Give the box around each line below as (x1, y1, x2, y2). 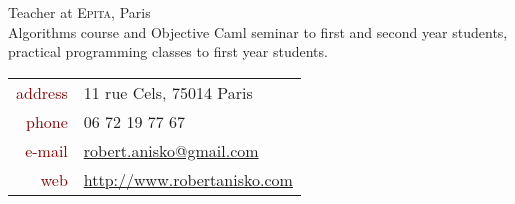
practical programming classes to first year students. (8, 41, 328, 62)
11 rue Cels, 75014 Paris (83, 80, 253, 104)
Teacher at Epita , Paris (8, 2, 151, 22)
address (16, 80, 68, 104)
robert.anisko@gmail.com (83, 138, 259, 162)
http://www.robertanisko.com (83, 167, 293, 191)
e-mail (25, 138, 68, 162)
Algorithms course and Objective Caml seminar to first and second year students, (8, 21, 508, 42)
